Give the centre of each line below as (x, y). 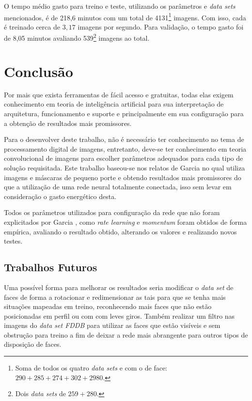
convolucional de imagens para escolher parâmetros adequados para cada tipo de (124, 158)
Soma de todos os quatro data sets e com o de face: (91, 368)
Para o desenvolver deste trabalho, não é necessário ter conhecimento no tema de (124, 139)
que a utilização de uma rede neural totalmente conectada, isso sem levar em (118, 187)
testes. (13, 241)
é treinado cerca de (32, 26)
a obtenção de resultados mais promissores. (68, 123)
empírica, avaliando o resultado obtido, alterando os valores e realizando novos (120, 231)
